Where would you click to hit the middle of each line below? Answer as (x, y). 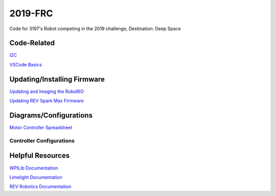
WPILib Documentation (34, 168)
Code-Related (32, 43)
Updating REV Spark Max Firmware (47, 101)
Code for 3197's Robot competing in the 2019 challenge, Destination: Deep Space (95, 29)
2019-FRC (31, 13)
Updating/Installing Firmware (57, 79)
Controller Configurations (42, 140)
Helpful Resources (40, 156)
